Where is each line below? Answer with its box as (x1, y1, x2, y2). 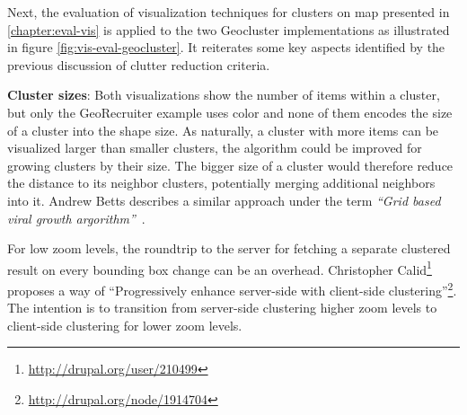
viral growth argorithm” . (7, 208, 145, 227)
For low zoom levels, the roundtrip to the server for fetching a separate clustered (7, 239, 451, 258)
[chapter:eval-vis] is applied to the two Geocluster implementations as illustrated (7, 20, 450, 39)
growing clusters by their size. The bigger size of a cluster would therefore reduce (7, 155, 454, 174)
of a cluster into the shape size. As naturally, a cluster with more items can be (7, 120, 439, 139)
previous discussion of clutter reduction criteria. (7, 55, 270, 74)
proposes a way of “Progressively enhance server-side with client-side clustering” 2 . (7, 278, 457, 299)
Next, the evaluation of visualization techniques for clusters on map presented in (7, 3, 450, 21)
